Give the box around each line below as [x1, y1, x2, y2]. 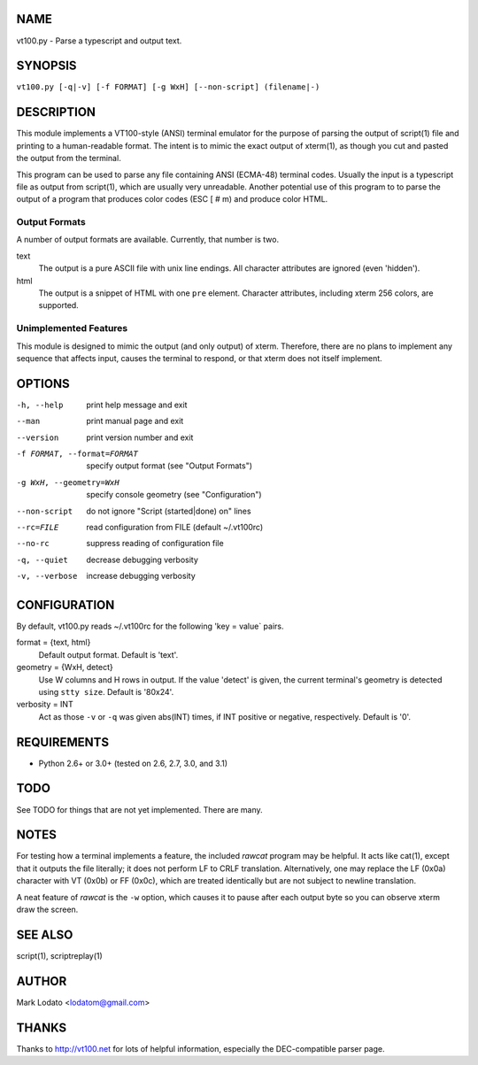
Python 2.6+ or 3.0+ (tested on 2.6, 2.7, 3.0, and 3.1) [38, 758, 228, 768]
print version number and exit [86, 432, 194, 443]
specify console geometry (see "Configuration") [86, 490, 262, 500]
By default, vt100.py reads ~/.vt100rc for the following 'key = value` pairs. [16, 621, 284, 632]
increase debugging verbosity [86, 571, 197, 582]
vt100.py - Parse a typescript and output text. [16, 35, 182, 46]
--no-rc [16, 538, 50, 549]
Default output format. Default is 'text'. [38, 649, 179, 660]
